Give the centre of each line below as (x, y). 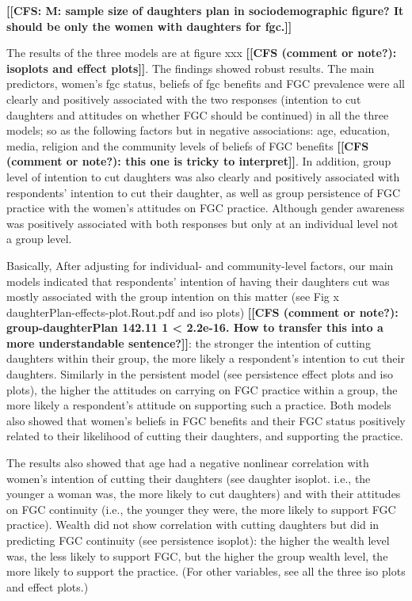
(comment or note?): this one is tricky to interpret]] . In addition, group (199, 161)
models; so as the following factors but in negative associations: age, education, (198, 130)
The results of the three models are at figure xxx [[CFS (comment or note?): (202, 53)
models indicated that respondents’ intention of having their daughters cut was (198, 281)
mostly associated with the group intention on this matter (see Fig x (173, 297)
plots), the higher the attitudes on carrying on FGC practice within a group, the (202, 389)
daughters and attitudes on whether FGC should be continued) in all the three (198, 114)
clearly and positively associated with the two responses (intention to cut (184, 99)
